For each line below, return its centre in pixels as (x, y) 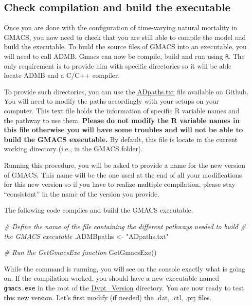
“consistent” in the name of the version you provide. (82, 193)
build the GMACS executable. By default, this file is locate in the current (121, 139)
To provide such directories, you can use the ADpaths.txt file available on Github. (126, 91)
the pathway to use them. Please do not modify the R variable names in (122, 120)
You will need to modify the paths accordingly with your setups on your (112, 101)
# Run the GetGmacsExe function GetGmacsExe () (80, 252)
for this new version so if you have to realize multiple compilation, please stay (120, 184)
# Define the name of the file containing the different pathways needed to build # (125, 226)
